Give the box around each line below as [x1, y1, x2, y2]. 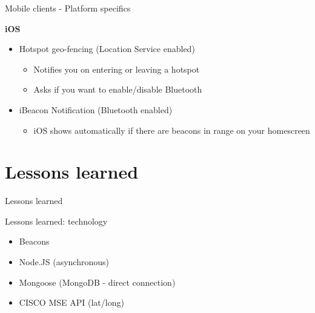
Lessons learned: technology [5, 214, 108, 227]
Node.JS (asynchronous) [19, 255, 109, 268]
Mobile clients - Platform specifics [5, 2, 131, 14]
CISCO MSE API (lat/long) [19, 296, 124, 309]
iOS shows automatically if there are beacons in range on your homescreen [33, 124, 310, 136]
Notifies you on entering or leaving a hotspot [33, 62, 200, 75]
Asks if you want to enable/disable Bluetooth [33, 83, 202, 96]
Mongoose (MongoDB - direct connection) [19, 275, 176, 288]
